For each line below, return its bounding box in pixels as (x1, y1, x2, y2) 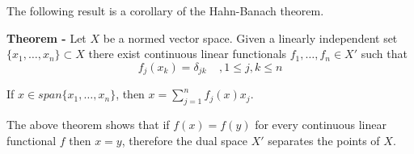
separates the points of (268, 131, 380, 148)
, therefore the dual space (121, 131, 248, 148)
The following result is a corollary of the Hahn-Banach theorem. (6, 2, 324, 19)
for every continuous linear (255, 116, 387, 133)
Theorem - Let (6, 29, 87, 46)
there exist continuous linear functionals (88, 45, 287, 62)
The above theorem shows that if (6, 116, 170, 133)
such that (361, 45, 408, 62)
